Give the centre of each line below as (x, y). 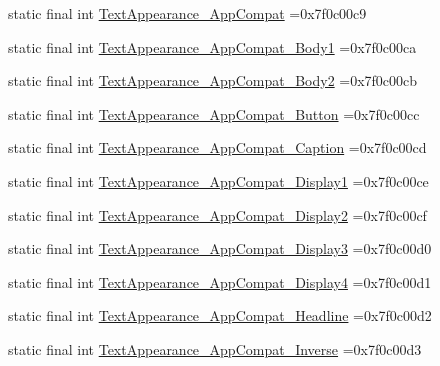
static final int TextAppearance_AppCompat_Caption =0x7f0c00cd (217, 147)
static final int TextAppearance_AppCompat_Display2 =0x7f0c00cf (217, 214)
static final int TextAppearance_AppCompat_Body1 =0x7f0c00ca (212, 46)
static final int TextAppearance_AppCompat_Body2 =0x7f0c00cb (213, 80)
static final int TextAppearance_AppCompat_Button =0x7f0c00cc (214, 113)
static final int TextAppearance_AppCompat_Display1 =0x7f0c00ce (218, 180)
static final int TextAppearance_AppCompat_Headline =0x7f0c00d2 (220, 315)
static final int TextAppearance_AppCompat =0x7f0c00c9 (187, 13)
